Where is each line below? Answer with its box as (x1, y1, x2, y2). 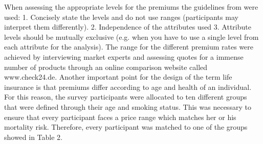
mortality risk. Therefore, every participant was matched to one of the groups (4, 122, 248, 132)
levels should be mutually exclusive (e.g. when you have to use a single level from (4, 31, 259, 42)
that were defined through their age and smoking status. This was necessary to (4, 101, 251, 112)
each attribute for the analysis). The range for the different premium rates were (4, 41, 254, 52)
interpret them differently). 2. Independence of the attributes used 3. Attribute (4, 21, 251, 32)
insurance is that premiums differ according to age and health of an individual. (4, 81, 252, 92)
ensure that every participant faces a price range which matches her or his (4, 111, 236, 122)
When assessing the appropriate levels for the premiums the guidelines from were (4, 2, 258, 12)
